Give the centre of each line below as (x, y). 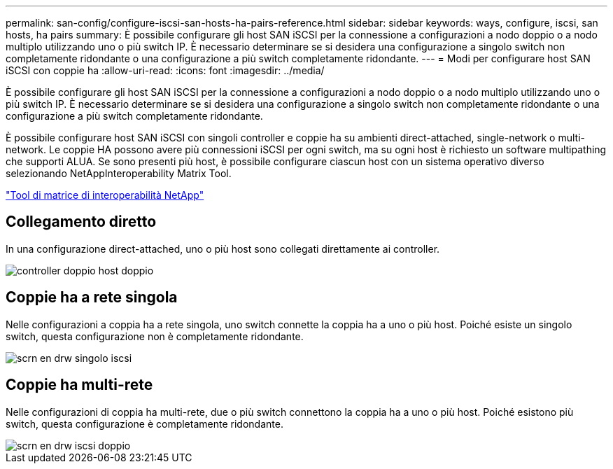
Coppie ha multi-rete (79, 385)
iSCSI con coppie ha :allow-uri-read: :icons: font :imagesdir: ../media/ (165, 70)
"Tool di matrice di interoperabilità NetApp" (105, 195)
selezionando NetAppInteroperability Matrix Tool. (119, 173)
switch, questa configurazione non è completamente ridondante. (155, 336)
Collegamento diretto (81, 222)
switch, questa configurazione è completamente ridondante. (145, 423)
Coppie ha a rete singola (92, 297)
